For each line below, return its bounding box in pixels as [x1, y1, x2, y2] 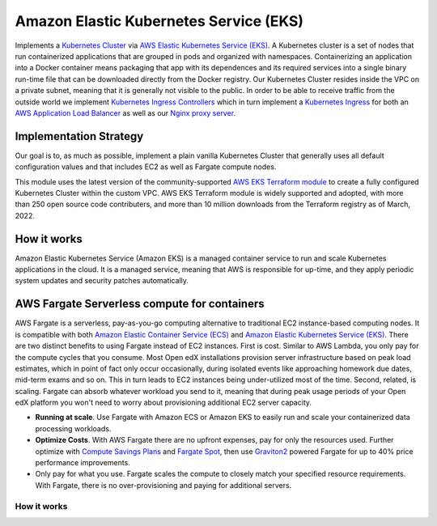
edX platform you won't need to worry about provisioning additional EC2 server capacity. [15, 397, 312, 408]
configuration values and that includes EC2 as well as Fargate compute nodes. [15, 162, 277, 172]
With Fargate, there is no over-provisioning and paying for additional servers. [35, 480, 292, 490]
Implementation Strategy [15, 129, 144, 143]
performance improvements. [35, 458, 131, 468]
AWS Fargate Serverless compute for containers [15, 297, 265, 311]
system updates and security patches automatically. [15, 276, 189, 286]
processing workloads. [35, 423, 112, 433]
